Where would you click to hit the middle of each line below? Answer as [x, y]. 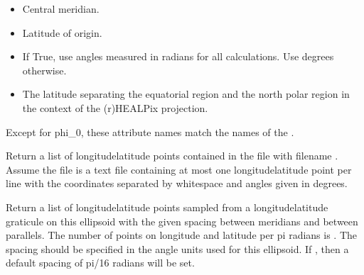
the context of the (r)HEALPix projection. [115, 107]
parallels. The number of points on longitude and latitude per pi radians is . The [182, 235]
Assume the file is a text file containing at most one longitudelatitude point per [179, 169]
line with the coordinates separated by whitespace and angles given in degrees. [177, 183]
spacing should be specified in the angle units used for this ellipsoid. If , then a [177, 248]
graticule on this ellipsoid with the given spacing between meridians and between [182, 221]
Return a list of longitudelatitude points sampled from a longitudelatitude [167, 207]
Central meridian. [61, 9]
